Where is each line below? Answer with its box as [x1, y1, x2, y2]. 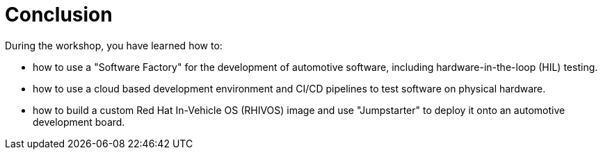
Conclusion [5, 3, 113, 26]
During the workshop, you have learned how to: [5, 39, 223, 51]
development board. [33, 115, 125, 128]
